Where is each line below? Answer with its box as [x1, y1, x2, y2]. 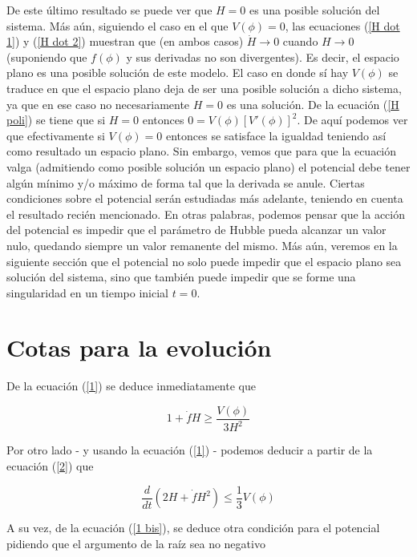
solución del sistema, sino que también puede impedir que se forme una [6, 268, 356, 285]
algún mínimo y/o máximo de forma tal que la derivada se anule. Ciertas [6, 174, 365, 191]
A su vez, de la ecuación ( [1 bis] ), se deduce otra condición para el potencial [6, 519, 380, 536]
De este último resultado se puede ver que [6, 2, 213, 18]
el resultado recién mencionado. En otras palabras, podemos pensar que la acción [6, 205, 405, 222]
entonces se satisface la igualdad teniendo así [165, 127, 387, 143]
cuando [282, 33, 318, 50]
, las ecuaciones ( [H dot [285, 17, 400, 34]
